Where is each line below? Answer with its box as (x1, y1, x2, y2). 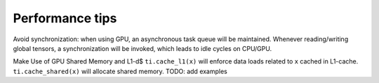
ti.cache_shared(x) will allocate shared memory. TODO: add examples (13, 67, 228, 75)
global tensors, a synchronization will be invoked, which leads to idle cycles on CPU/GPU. (13, 44, 272, 52)
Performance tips (13, 10, 117, 26)
